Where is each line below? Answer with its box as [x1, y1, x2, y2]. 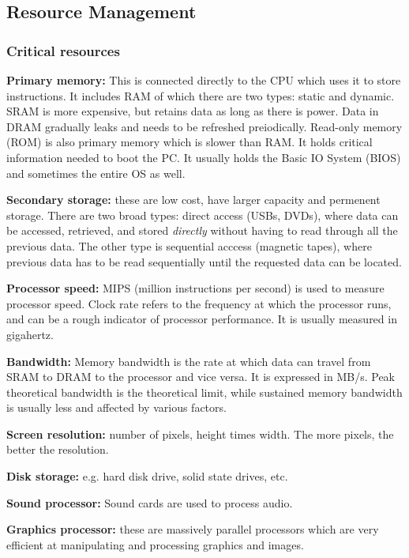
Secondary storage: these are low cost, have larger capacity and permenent [6, 191, 381, 208]
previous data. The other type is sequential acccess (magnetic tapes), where [6, 237, 372, 254]
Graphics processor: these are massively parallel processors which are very [6, 521, 379, 537]
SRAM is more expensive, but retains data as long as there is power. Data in [6, 103, 379, 119]
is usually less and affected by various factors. [6, 399, 227, 416]
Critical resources [6, 40, 120, 60]
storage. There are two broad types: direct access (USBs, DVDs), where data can [6, 206, 399, 223]
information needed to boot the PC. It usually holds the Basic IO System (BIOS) [6, 149, 401, 165]
